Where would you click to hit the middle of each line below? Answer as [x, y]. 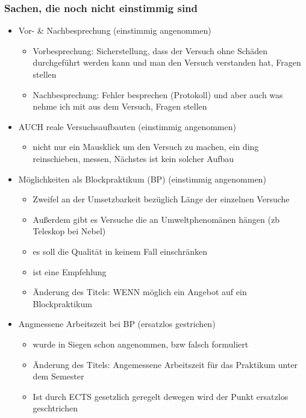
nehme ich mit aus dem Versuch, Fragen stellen [120, 106]
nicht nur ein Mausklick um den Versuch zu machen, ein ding [146, 147]
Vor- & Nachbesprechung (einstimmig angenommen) [115, 30]
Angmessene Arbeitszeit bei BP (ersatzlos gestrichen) [117, 324]
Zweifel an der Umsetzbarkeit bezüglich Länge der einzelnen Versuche [161, 199]
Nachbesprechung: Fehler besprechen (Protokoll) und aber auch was [158, 94]
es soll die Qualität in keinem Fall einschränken [120, 251]
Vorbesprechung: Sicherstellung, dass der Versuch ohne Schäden [150, 50]
